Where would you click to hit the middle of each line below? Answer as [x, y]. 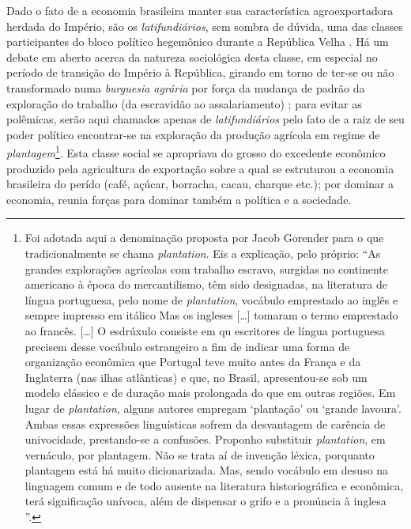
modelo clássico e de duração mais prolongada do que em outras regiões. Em [210, 393]
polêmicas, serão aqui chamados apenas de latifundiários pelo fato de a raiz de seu [205, 119]
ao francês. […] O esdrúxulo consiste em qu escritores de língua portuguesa [205, 330]
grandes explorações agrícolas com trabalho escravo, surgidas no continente [206, 268]
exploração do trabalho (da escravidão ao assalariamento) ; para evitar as [184, 103]
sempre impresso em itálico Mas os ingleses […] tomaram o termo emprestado [211, 315]
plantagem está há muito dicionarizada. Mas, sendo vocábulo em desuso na [207, 470]
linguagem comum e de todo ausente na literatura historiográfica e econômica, [214, 485]
